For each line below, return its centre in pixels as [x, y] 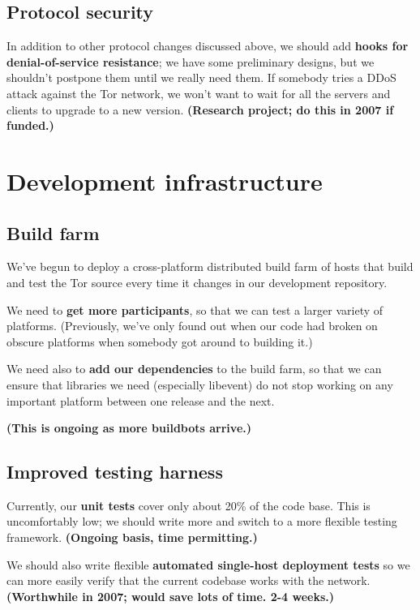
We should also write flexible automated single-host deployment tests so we [208, 564]
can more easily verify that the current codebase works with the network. [189, 580]
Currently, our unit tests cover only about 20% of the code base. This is [189, 505]
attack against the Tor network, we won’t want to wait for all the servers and [199, 93]
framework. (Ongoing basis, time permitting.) [132, 537]
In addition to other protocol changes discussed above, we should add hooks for [208, 46]
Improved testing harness [115, 472]
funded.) [30, 125]
